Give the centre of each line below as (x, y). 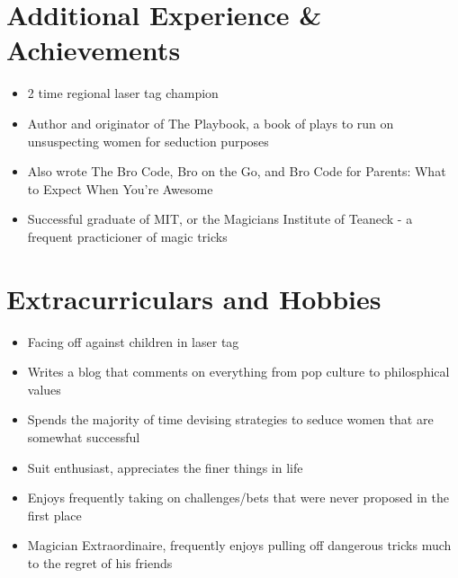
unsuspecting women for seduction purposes (148, 141)
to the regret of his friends (100, 562)
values (44, 389)
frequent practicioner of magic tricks (127, 236)
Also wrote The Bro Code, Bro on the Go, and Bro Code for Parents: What (237, 171)
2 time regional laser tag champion (123, 93)
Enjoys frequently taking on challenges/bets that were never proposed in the (238, 498)
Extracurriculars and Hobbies (194, 298)
